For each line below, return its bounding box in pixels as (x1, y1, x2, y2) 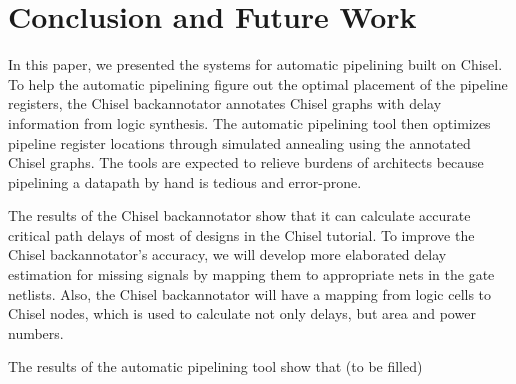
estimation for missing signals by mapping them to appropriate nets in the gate (8, 264, 495, 285)
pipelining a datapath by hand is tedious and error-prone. (8, 171, 362, 192)
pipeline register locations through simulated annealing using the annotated (8, 132, 471, 153)
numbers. (8, 322, 64, 343)
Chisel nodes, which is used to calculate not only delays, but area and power (8, 303, 476, 324)
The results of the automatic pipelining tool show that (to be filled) (8, 356, 423, 377)
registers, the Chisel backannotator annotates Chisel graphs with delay (8, 93, 442, 114)
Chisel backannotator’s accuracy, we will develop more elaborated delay (8, 244, 447, 265)
